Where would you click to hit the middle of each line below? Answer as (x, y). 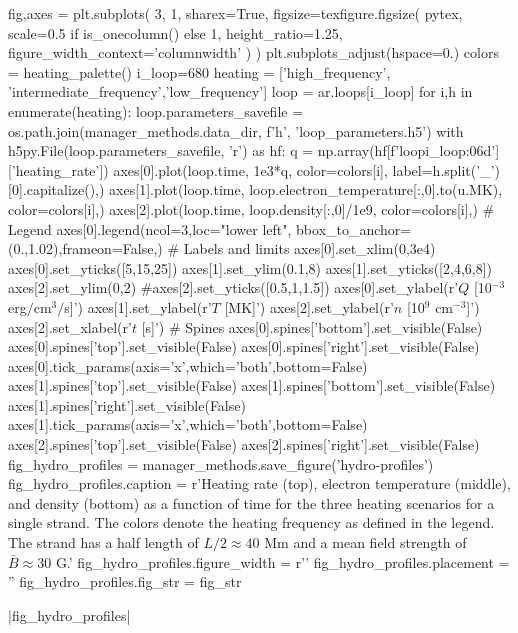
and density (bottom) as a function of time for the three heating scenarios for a (251, 502)
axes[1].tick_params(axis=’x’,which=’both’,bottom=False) (188, 424)
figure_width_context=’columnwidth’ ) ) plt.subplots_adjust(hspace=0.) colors (253, 52)
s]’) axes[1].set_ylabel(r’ (138, 306)
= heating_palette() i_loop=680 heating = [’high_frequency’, (199, 71)
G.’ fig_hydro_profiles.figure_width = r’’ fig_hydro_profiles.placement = (282, 561)
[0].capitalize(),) (56, 189)
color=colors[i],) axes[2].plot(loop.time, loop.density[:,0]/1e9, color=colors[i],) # (251, 208)
